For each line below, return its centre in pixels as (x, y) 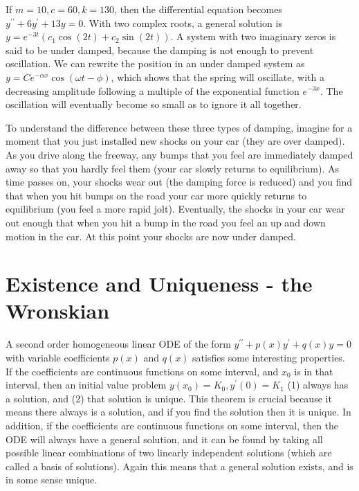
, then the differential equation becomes (198, 9)
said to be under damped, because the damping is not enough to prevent (160, 50)
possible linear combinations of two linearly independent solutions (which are (169, 453)
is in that (314, 371)
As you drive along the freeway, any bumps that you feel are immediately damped (179, 154)
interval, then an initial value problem (86, 385)
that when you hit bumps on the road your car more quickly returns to (156, 195)
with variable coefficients (58, 357)
